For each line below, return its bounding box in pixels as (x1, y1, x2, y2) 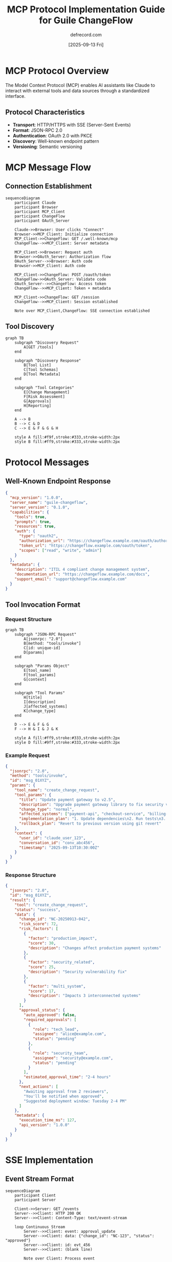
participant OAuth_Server (14, 218, 70, 223)
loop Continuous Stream (14, 1224, 66, 1230)
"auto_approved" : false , (24, 1012, 77, 1018)
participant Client (14, 1193, 56, 1198)
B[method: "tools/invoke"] (24, 641, 81, 646)
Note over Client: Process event (24, 1256, 95, 1261)
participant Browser (14, 204, 58, 209)
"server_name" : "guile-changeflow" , (10, 500, 88, 505)
